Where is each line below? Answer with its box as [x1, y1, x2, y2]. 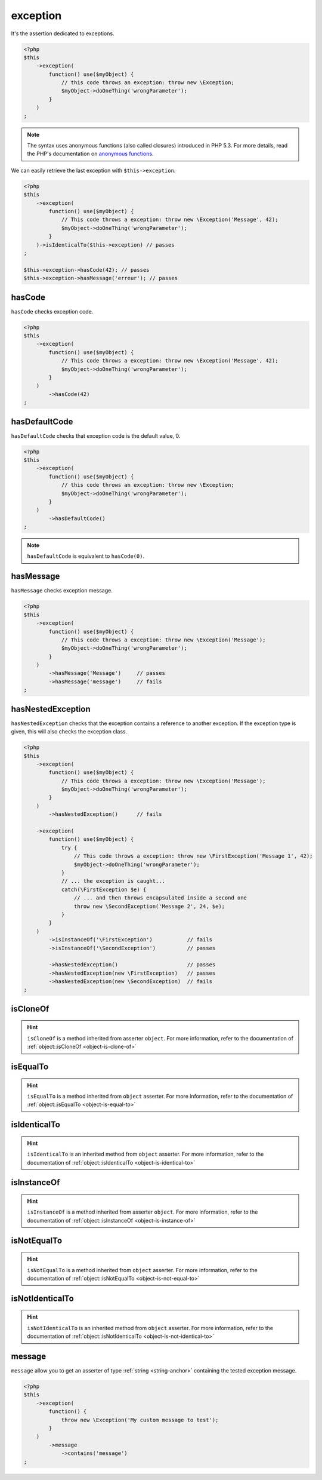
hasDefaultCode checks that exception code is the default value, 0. [11, 432, 181, 439]
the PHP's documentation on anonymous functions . [27, 150, 154, 158]
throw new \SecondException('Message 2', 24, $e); [73, 902, 225, 910]
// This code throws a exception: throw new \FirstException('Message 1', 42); [73, 853, 313, 859]
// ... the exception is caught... [61, 878, 165, 885]
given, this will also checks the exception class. [11, 728, 128, 735]
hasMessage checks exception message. [11, 587, 113, 594]
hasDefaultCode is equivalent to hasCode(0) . [27, 552, 145, 560]
